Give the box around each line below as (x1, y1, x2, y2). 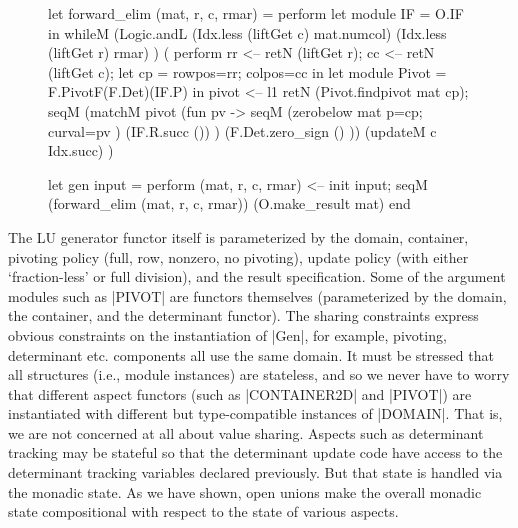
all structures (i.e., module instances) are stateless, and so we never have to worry (8, 364, 510, 385)
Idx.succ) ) (48, 140, 114, 161)
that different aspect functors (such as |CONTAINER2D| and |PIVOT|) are (8, 383, 472, 404)
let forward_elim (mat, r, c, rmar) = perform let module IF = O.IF (48, 3, 464, 23)
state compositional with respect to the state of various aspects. (8, 501, 399, 522)
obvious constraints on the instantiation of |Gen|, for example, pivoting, (8, 324, 447, 345)
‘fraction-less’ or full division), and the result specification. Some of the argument (8, 266, 506, 287)
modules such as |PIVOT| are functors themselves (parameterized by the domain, (8, 285, 507, 306)
